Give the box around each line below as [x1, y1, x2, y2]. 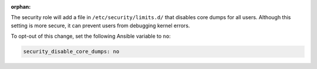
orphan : [11, 3, 31, 10]
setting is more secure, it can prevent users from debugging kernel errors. [11, 22, 190, 29]
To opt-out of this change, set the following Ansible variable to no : [11, 32, 171, 40]
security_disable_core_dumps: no [23, 48, 120, 55]
